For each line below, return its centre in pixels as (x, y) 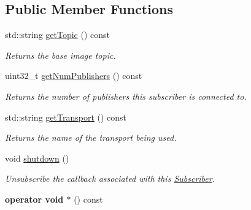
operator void (34, 199)
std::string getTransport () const (66, 117)
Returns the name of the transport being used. (91, 137)
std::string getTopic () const (58, 35)
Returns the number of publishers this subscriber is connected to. (126, 96)
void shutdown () (37, 158)
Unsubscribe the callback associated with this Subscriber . (110, 178)
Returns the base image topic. (60, 55)
